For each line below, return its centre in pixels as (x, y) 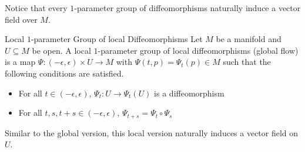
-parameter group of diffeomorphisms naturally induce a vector (187, 8)
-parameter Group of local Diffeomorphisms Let (117, 39)
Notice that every (36, 8)
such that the (247, 62)
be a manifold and (249, 39)
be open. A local (61, 50)
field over (21, 19)
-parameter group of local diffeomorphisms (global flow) (198, 50)
